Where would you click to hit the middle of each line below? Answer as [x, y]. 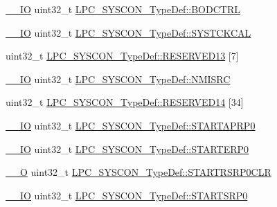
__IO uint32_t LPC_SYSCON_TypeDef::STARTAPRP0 [131, 125]
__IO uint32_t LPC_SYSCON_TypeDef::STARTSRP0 [127, 195]
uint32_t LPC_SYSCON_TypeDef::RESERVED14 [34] [125, 102]
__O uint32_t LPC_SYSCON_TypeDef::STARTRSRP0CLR [138, 172]
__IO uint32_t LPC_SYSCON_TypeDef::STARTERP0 [127, 148]
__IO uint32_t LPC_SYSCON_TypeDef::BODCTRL [123, 9]
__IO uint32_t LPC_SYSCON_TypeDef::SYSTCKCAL [128, 32]
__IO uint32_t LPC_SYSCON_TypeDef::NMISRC [118, 79]
